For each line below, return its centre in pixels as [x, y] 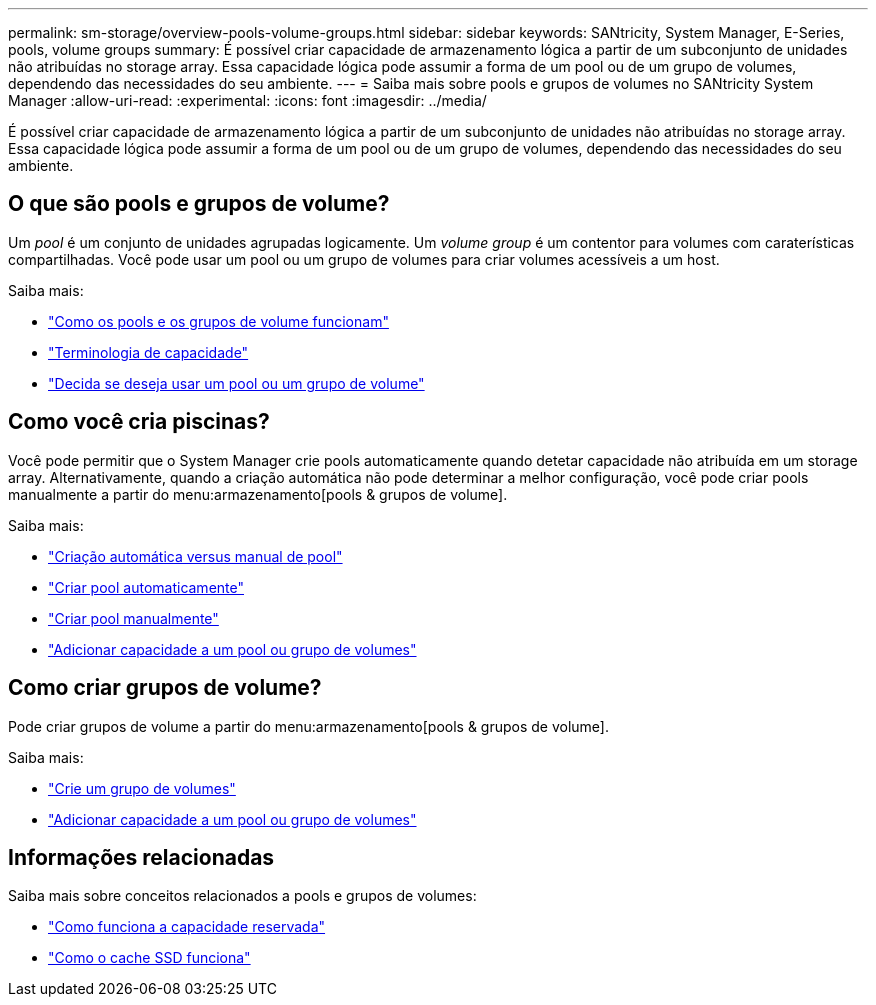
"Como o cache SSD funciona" [149, 958]
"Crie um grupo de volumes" [142, 788]
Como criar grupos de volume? [165, 688]
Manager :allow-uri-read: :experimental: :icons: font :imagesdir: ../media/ [247, 100]
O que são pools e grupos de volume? [199, 204]
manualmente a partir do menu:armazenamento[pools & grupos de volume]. [258, 494]
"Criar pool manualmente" [133, 618]
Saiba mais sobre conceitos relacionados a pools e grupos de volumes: [242, 896]
